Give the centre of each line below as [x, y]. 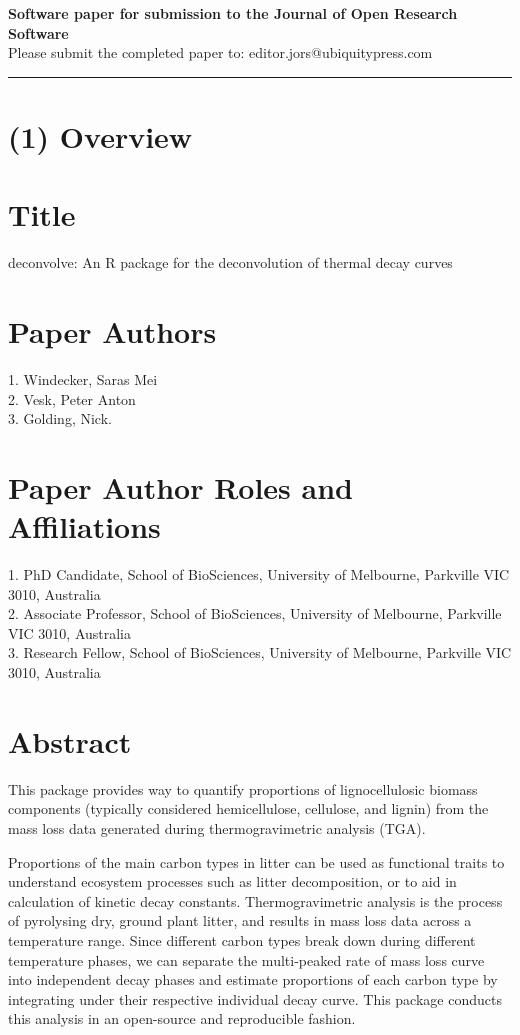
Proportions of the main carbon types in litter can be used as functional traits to [256, 861]
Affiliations [84, 526]
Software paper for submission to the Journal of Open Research [233, 13]
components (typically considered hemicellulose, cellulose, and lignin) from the [248, 808]
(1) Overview [100, 135]
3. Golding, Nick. [60, 418]
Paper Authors [112, 331]
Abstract [70, 740]
